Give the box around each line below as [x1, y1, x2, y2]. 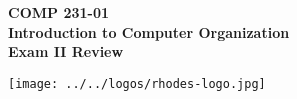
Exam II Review [8, 41, 124, 62]
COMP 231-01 [8, 2, 109, 22]
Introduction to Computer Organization [8, 21, 290, 42]
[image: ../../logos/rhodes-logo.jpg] [8, 76, 266, 91]
